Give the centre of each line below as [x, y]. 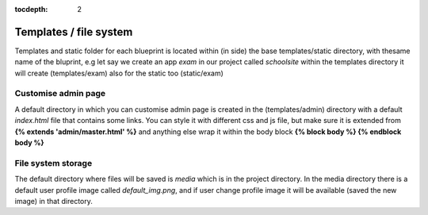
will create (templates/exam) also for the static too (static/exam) [119, 73]
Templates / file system [74, 32]
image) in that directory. [53, 201]
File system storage [53, 163]
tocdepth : [31, 9]
